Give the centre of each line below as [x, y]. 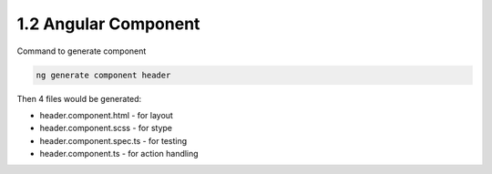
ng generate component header [103, 75]
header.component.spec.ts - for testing [113, 140]
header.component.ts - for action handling [119, 154]
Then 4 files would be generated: [79, 98]
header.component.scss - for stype [106, 128]
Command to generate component [82, 51]
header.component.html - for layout [106, 115]
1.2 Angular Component [108, 24]
